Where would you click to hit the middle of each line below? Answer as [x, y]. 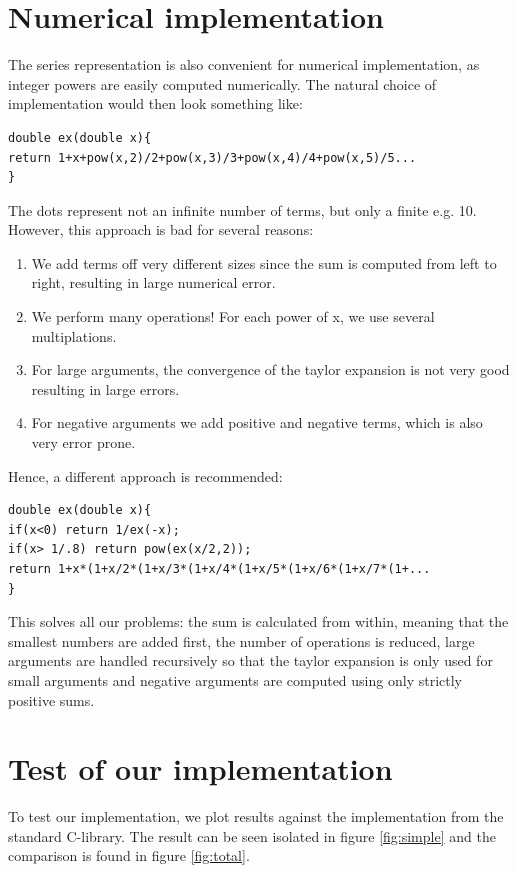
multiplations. [74, 335]
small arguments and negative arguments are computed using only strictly [235, 679]
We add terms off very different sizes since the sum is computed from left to [264, 262]
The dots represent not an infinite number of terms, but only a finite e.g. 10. [242, 209]
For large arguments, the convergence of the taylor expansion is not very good [270, 369]
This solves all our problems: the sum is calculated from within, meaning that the [258, 621]
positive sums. [51, 699]
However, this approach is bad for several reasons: [161, 229]
